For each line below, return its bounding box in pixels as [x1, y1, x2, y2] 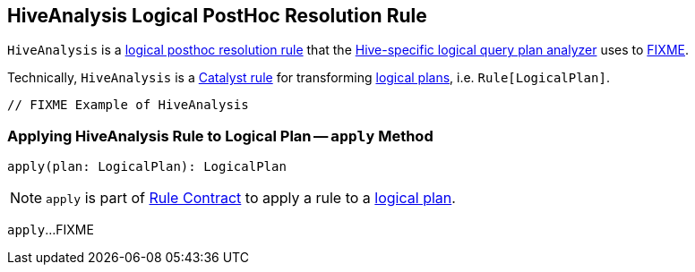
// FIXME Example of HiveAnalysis [7, 98, 249, 113]
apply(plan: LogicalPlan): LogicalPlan [7, 159, 287, 174]
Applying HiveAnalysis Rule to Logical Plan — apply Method [7, 126, 433, 145]
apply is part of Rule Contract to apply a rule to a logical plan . [46, 189, 456, 208]
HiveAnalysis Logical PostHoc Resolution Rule [7, 4, 427, 27]
